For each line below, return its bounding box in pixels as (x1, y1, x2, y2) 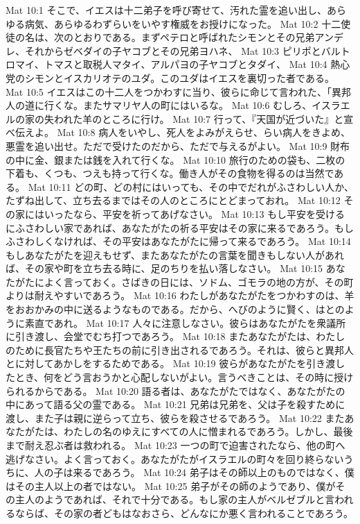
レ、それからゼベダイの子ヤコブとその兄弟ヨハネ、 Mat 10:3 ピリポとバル (6, 43, 341, 58)
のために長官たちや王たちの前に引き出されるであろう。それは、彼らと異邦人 (6, 342, 354, 357)
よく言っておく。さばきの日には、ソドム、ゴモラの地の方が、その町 (44, 274, 354, 289)
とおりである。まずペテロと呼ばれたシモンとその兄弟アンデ (73, 30, 343, 44)
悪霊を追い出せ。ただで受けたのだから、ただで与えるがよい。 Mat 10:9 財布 (6, 138, 350, 153)
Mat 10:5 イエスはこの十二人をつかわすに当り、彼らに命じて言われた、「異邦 (6, 84, 352, 99)
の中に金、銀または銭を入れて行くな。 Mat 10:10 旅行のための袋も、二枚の (6, 152, 345, 167)
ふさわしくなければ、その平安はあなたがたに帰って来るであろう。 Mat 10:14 (6, 234, 351, 248)
